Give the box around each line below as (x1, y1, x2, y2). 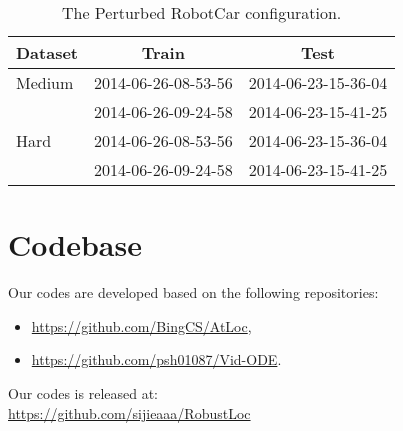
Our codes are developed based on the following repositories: (8, 282, 379, 303)
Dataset (16, 41, 79, 64)
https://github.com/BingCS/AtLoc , (31, 315, 252, 336)
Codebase (8, 224, 142, 265)
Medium (16, 71, 74, 94)
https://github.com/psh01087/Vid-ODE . (31, 349, 282, 370)
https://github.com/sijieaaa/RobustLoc (8, 402, 251, 423)
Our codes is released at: (8, 382, 159, 403)
